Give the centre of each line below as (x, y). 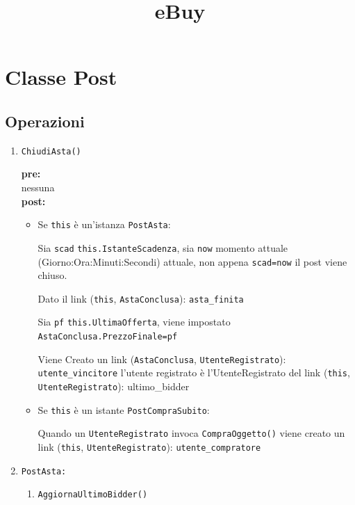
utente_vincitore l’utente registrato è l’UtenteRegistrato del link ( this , (194, 372)
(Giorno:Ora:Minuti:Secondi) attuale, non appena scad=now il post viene (192, 261)
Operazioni (45, 121)
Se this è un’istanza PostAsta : (104, 224)
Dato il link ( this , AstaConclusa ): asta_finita (141, 298)
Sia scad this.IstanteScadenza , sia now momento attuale (163, 247)
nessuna (38, 187)
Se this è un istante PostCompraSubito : (124, 409)
